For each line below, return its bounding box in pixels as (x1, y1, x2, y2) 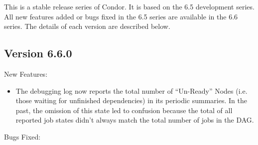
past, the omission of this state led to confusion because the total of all (15, 105, 233, 115)
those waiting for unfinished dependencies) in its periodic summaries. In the (15, 95, 247, 106)
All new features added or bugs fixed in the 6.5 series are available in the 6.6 (4, 11, 238, 21)
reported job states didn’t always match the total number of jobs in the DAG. (15, 115, 254, 125)
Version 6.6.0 (4, 45, 72, 61)
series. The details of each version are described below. (4, 21, 170, 31)
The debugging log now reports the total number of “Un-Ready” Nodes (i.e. (15, 85, 248, 96)
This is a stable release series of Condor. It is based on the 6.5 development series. (4, 1, 255, 11)
